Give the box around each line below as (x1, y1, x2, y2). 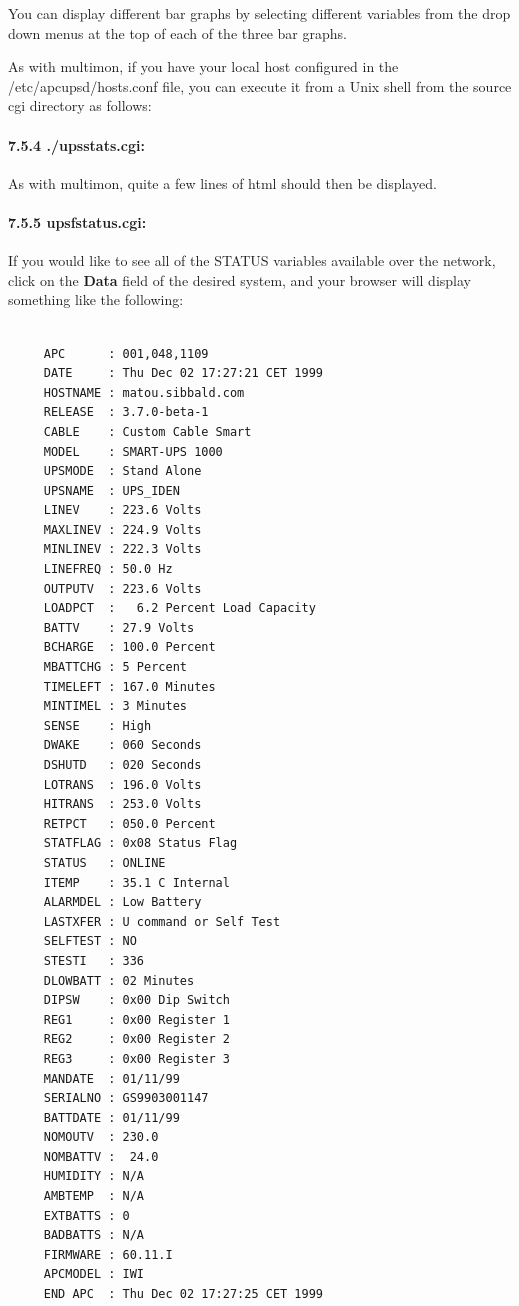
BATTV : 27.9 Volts (43, 620, 195, 635)
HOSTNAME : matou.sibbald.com (43, 385, 245, 400)
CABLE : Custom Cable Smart (43, 424, 252, 439)
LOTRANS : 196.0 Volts (43, 777, 202, 792)
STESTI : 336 (43, 953, 145, 968)
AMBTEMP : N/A (43, 1189, 145, 1204)
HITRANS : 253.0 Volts (43, 797, 202, 812)
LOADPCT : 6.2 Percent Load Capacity (43, 601, 316, 616)
